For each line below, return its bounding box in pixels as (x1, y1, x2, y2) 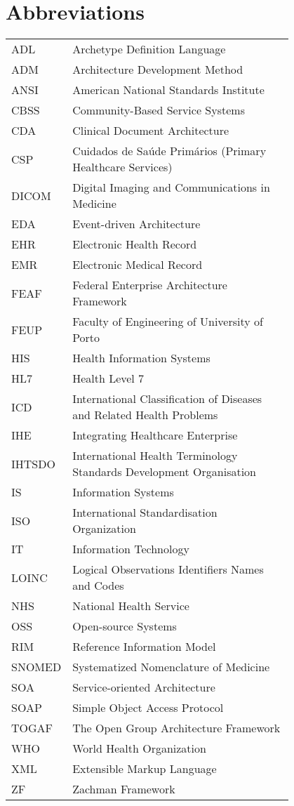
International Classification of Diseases (72, 390, 262, 407)
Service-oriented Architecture (72, 679, 215, 696)
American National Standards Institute (72, 81, 265, 98)
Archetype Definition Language (72, 41, 226, 58)
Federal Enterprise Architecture (72, 277, 227, 293)
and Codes (72, 577, 124, 594)
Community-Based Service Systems (72, 102, 245, 119)
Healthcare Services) (72, 159, 173, 176)
